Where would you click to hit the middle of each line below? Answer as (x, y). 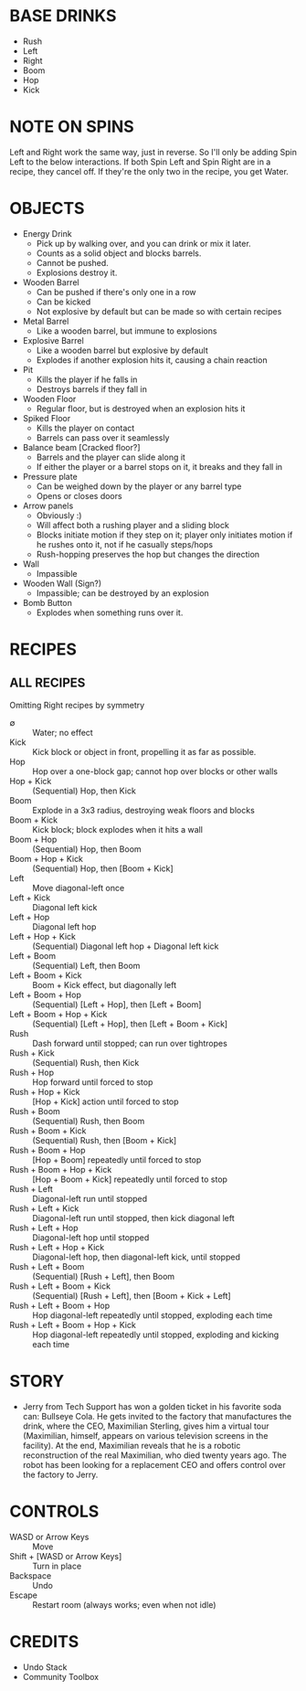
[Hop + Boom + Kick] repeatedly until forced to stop (130, 1179)
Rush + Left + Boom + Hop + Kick (73, 1324)
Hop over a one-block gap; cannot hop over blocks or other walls (155, 771)
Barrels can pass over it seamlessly (103, 437)
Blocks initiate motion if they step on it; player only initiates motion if (164, 535)
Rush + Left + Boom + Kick (60, 1286)
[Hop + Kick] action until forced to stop (106, 1101)
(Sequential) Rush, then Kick (86, 1062)
